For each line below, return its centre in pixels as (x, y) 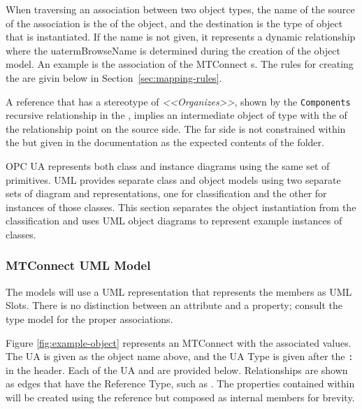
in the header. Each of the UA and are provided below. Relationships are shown (177, 369)
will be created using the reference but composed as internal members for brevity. (180, 397)
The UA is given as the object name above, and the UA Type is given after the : (180, 356)
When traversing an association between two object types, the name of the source (180, 9)
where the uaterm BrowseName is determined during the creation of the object (173, 50)
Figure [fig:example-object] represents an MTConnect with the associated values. (179, 342)
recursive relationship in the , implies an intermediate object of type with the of (176, 115)
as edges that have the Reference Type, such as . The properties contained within (180, 383)
